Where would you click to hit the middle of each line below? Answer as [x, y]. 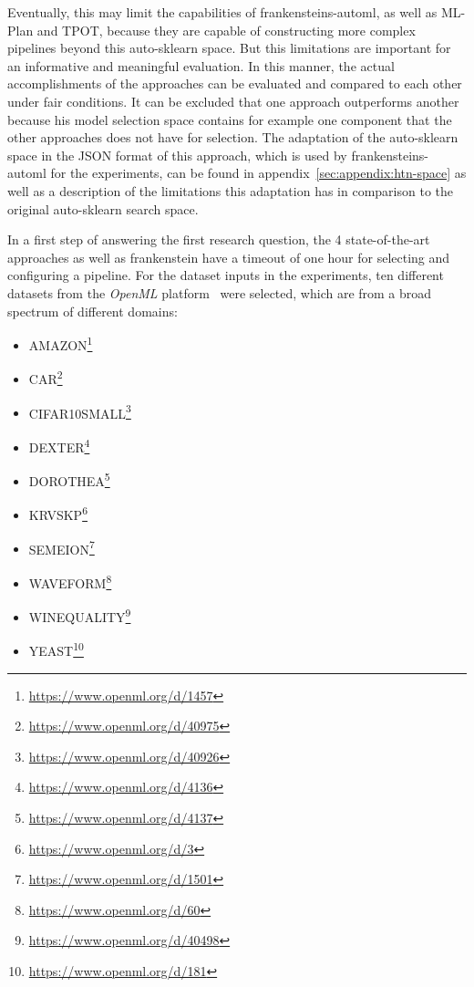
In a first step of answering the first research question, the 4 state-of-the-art [219, 239]
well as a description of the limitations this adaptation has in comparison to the [230, 190]
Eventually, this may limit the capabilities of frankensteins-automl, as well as [222, 12]
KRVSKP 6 [58, 513]
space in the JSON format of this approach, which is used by [177, 155]
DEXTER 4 [59, 445]
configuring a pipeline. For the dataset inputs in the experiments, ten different [226, 275]
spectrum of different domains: [93, 311]
